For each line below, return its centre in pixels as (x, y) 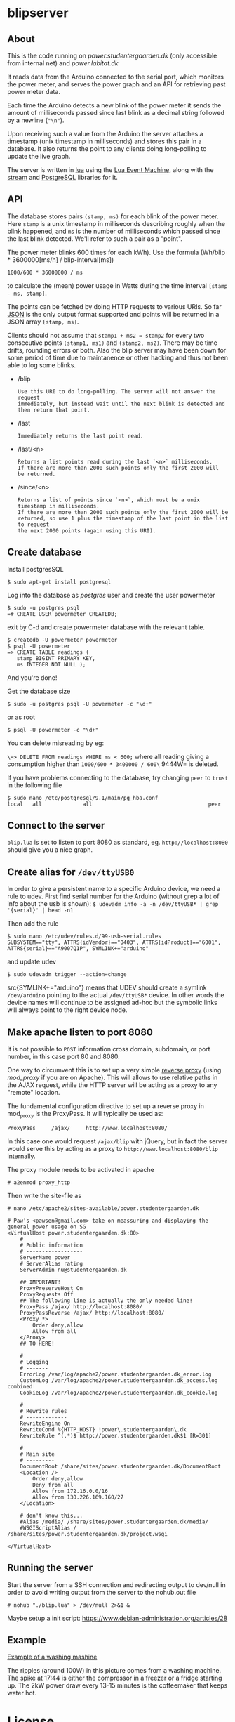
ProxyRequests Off (47, 1294)
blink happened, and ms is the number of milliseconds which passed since (114, 231)
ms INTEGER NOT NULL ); (51, 664)
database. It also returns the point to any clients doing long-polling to (107, 149)
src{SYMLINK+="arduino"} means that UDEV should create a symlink (107, 987)
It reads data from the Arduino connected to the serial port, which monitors (116, 77)
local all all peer (114, 804)
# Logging (34, 1362)
